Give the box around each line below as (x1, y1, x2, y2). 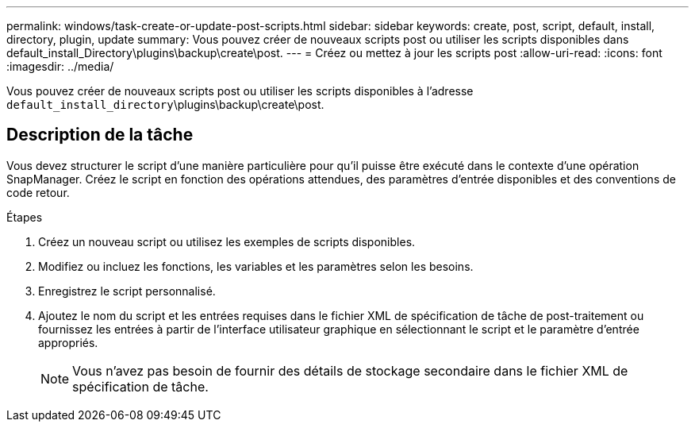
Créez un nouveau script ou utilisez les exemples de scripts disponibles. (38, 234, 416, 249)
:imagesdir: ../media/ (6, 60, 114, 73)
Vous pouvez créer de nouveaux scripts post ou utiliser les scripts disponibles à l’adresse (6, 84, 474, 98)
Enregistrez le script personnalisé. (38, 283, 216, 298)
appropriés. (38, 335, 98, 349)
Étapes (6, 210, 43, 224)
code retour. (6, 185, 70, 199)
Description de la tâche (6, 125, 194, 145)
